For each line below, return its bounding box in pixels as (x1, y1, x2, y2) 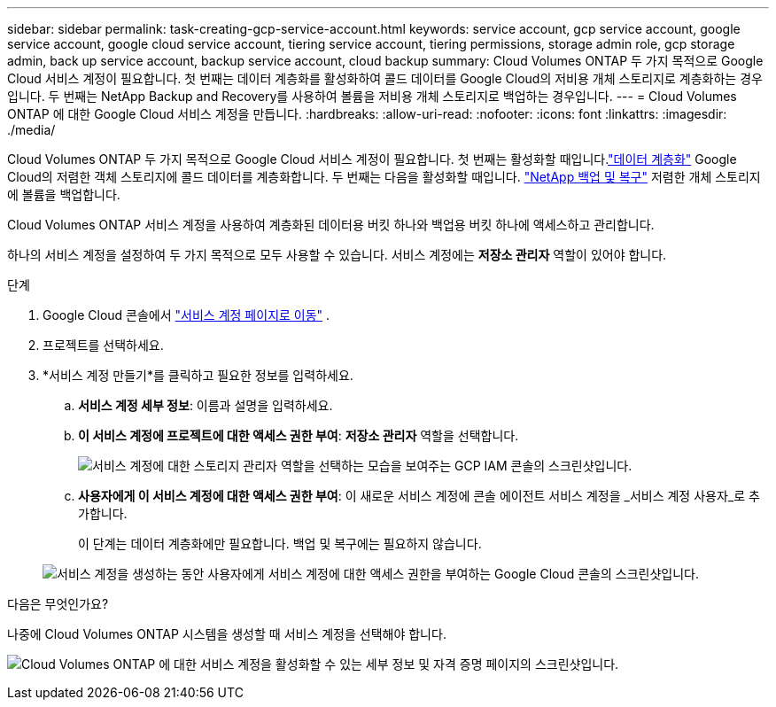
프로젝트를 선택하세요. (43, 338, 164, 353)
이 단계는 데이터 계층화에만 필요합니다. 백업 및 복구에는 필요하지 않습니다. (78, 536, 482, 551)
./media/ (7, 122, 56, 137)
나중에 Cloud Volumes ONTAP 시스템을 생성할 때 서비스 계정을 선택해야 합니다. (7, 626, 446, 641)
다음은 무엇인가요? (7, 596, 109, 611)
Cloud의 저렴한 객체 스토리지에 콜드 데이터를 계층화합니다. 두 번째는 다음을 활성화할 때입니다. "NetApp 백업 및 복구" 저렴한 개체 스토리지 (7, 169, 761, 184)
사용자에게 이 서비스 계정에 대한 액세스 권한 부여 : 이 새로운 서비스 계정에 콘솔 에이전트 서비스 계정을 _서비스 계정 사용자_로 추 (78, 488, 760, 503)
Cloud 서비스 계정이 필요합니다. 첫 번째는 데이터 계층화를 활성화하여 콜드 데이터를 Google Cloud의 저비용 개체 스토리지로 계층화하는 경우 (7, 71, 763, 86)
